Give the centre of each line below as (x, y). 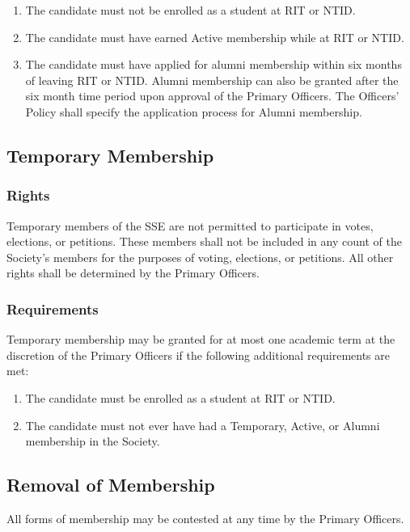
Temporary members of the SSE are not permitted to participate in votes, (190, 225)
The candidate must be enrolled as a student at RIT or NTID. (180, 397)
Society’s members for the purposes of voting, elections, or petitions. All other (200, 257)
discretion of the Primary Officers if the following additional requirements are (198, 355)
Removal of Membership (111, 485)
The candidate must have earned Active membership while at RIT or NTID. (215, 37)
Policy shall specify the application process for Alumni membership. (194, 111)
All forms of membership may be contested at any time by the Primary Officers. (205, 518)
